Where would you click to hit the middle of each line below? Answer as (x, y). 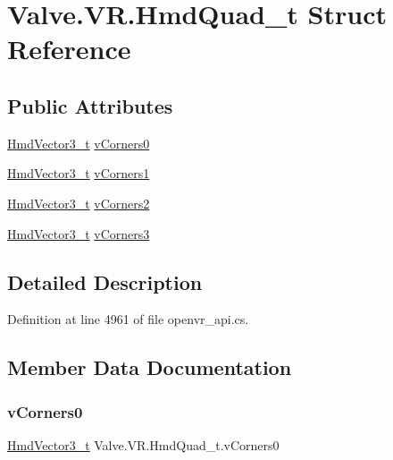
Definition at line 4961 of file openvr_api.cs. (128, 319)
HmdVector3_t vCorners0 (79, 143)
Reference (69, 49)
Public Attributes (90, 105)
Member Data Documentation (150, 367)
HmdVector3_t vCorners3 (79, 233)
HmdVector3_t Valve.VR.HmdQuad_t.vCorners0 (143, 444)
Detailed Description (105, 281)
